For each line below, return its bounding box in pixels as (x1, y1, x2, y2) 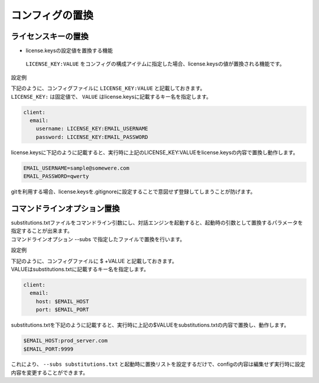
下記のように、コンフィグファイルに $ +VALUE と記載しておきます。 (11, 257, 177, 264)
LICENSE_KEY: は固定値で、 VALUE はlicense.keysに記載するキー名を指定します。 (11, 93, 212, 100)
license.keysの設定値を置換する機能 (25, 47, 113, 54)
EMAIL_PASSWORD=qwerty (23, 173, 89, 180)
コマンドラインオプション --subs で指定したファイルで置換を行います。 (11, 235, 185, 242)
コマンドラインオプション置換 (11, 203, 120, 213)
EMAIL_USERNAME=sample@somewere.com (23, 164, 130, 171)
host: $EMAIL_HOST (35, 298, 89, 304)
